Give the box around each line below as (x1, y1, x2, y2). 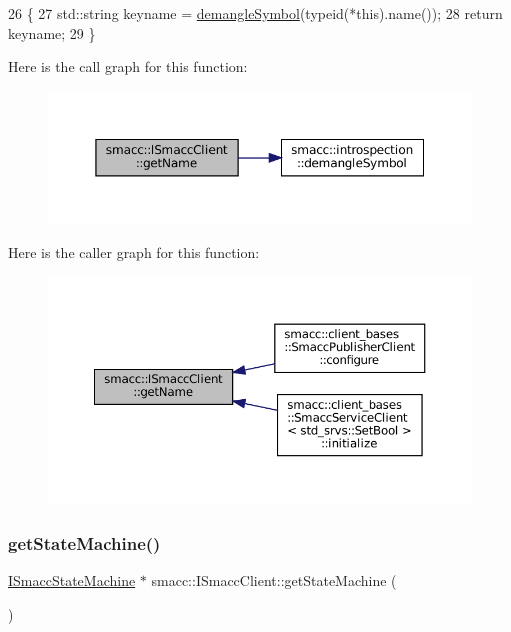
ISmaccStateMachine (8, 570, 136, 591)
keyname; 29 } (8, 22, 96, 43)
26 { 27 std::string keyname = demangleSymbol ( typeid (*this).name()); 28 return (8, 3, 503, 23)
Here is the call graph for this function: (8, 56, 248, 77)
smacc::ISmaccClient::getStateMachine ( (151, 570, 397, 591)
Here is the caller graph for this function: (8, 242, 260, 263)
